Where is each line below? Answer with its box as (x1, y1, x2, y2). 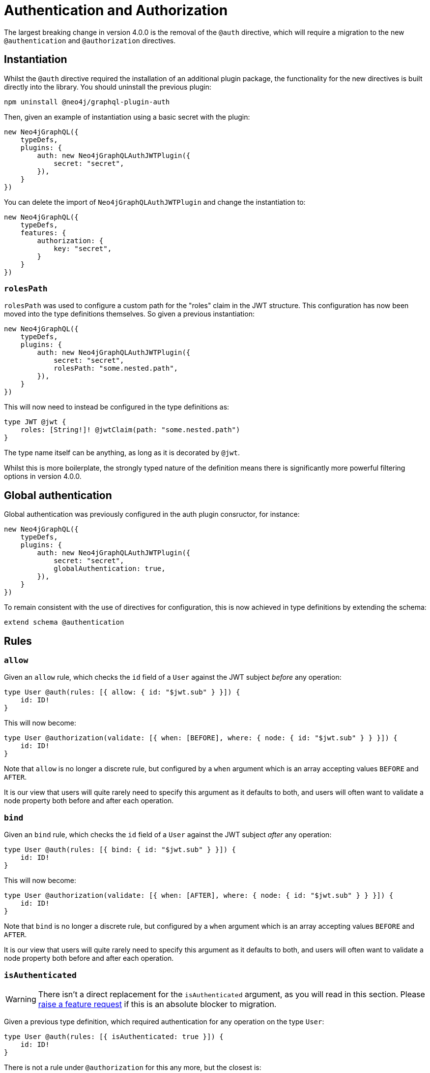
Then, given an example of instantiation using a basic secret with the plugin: (4, 112, 250, 121)
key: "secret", (54, 244, 112, 252)
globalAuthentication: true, (54, 565, 166, 573)
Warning (5, 994, 36, 1004)
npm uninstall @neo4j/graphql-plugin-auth (4, 97, 170, 106)
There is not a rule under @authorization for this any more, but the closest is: (4, 1063, 261, 1072)
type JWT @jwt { (4, 418, 66, 426)
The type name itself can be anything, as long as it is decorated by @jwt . (4, 448, 240, 457)
